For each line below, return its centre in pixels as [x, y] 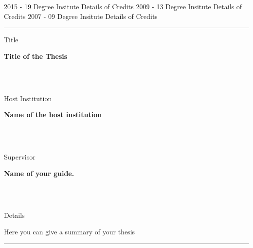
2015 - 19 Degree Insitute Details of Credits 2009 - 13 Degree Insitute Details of [123, 6]
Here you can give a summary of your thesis [70, 231]
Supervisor [20, 156]
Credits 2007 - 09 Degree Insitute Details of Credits [81, 16]
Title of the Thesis [36, 56]
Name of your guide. [39, 173]
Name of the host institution [53, 115]
